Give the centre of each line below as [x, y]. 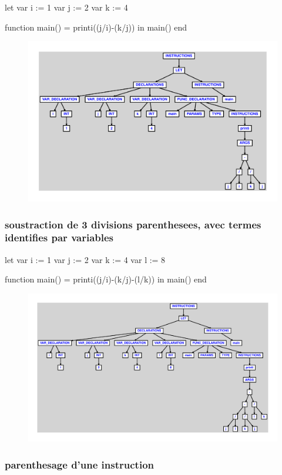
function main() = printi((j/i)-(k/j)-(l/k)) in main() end [106, 279]
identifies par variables [59, 237]
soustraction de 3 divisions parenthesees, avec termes [133, 224]
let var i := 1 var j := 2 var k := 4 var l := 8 [85, 259]
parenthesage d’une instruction [79, 464]
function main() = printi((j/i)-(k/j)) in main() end [96, 27]
